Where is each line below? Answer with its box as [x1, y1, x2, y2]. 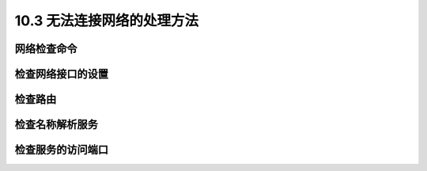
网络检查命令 [14, 42, 77, 55]
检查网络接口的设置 [14, 67, 108, 81]
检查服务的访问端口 [14, 143, 108, 157]
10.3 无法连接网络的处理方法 [14, 12, 199, 29]
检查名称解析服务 [14, 118, 98, 131]
